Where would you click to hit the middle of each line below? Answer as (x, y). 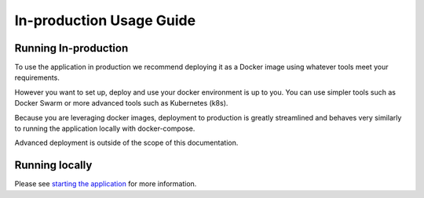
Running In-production (71, 48)
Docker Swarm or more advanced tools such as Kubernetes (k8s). (121, 103)
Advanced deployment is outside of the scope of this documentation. (126, 143)
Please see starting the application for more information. (106, 184)
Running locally (53, 166)
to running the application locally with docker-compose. (105, 128)
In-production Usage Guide (105, 20)
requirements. (37, 77)
